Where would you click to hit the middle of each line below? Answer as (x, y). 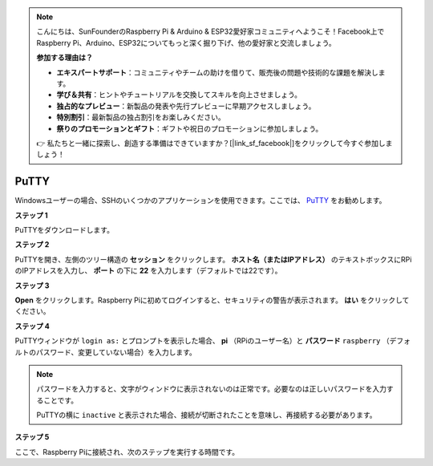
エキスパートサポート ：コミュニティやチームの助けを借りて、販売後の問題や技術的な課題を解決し (217, 72)
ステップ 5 (32, 437)
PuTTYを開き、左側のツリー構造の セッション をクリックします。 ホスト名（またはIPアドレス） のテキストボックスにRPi (213, 259)
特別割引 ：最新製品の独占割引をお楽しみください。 (141, 117)
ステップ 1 (31, 215)
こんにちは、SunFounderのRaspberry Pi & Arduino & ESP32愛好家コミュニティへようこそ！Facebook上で (210, 31)
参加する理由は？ (65, 58)
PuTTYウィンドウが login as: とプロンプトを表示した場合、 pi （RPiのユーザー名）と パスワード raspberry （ (202, 341)
